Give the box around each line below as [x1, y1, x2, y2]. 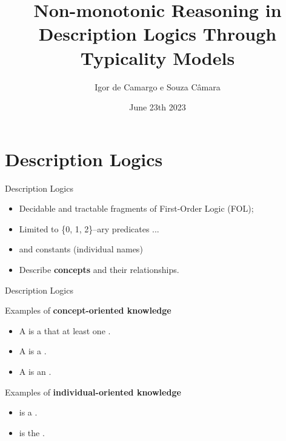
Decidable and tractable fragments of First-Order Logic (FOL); [19, 202, 254, 215]
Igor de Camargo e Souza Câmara [95, 80, 221, 93]
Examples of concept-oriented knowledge [5, 304, 171, 317]
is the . [19, 426, 45, 439]
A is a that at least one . [19, 324, 111, 337]
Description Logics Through [38, 21, 277, 46]
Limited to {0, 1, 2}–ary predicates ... [19, 222, 159, 235]
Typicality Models [80, 45, 235, 70]
